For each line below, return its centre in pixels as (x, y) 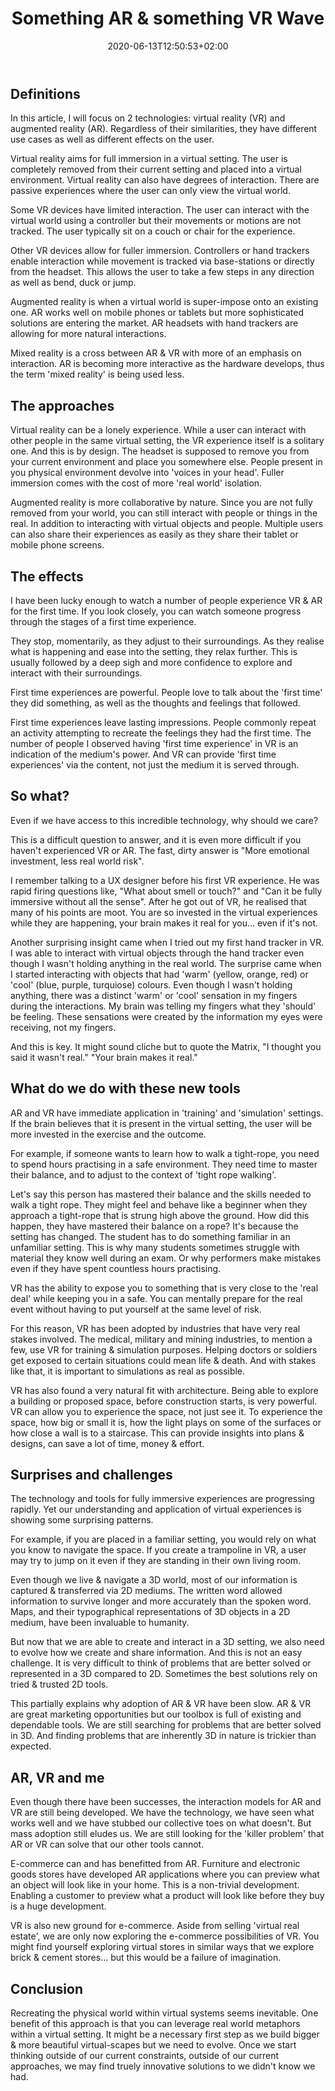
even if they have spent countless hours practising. (116, 1268)
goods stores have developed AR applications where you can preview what (165, 1874)
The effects (47, 576)
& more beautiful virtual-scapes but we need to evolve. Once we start (153, 2045)
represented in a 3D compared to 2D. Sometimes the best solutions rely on (164, 1674)
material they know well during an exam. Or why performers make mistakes (166, 1258)
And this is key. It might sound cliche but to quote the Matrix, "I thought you (166, 1046)
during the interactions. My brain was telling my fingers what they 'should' (163, 1006)
